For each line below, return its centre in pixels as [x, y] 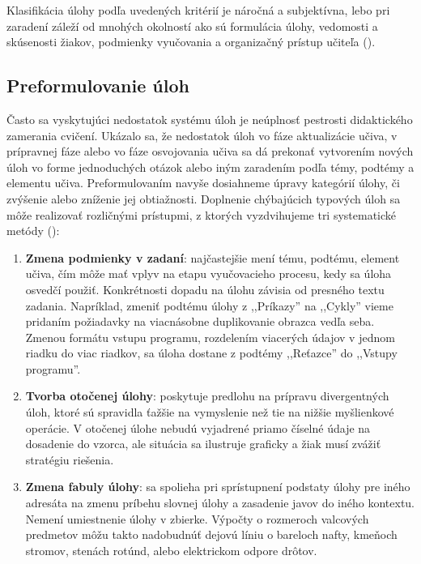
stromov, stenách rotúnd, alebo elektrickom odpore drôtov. [171, 550]
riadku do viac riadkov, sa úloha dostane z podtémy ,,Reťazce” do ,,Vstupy [211, 353]
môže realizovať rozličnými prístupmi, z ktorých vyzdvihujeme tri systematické [202, 214]
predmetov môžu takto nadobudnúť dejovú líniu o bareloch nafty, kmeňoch [211, 534]
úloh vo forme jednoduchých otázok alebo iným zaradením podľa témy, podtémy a [210, 167]
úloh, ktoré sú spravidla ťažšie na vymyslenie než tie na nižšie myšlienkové [210, 412]
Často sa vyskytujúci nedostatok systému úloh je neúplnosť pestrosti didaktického [210, 119]
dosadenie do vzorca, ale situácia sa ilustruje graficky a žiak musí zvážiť [203, 444]
